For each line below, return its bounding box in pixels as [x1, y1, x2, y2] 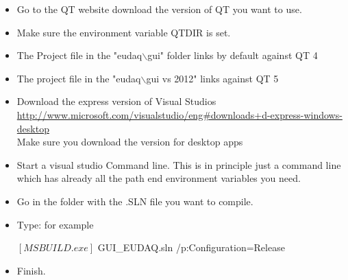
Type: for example [16, 217, 94, 231]
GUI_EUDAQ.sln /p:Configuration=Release [97, 240, 285, 255]
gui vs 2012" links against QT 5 [146, 71, 279, 85]
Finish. [16, 263, 46, 277]
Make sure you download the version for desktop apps [16, 135, 243, 149]
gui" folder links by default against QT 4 [147, 48, 318, 62]
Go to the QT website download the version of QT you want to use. [16, 2, 302, 16]
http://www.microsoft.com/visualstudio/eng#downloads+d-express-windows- [16, 107, 343, 121]
